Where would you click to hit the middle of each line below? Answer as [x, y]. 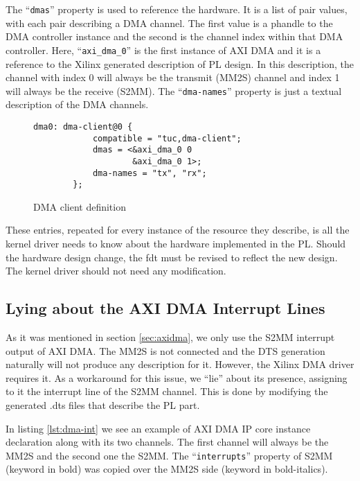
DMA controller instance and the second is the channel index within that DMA [174, 36]
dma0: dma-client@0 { [83, 126]
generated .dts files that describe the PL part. [103, 405]
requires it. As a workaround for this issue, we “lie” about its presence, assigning [177, 377]
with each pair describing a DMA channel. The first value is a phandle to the [169, 23]
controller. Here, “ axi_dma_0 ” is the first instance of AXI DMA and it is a [163, 50]
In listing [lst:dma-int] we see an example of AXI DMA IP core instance [158, 428]
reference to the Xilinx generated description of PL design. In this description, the [180, 63]
